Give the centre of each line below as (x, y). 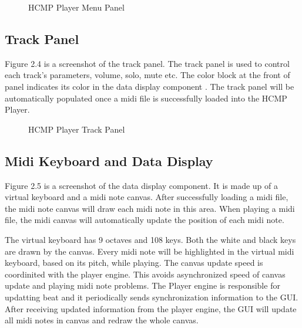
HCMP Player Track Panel (77, 129)
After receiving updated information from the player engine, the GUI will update (151, 308)
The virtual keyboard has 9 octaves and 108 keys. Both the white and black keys (150, 239)
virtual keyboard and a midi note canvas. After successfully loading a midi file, (147, 197)
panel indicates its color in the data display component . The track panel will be (150, 86)
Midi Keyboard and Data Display (109, 160)
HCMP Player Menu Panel (76, 7)
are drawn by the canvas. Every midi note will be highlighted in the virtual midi (150, 251)
